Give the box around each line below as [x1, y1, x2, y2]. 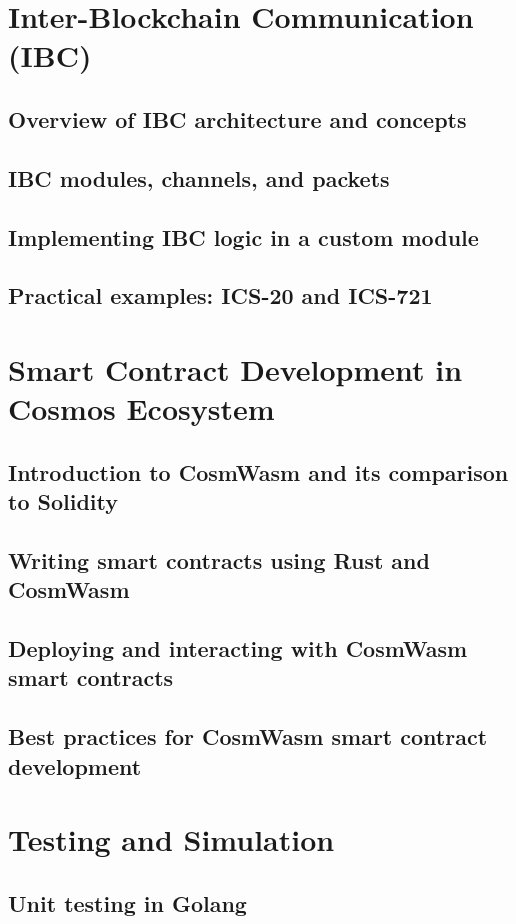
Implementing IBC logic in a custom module [8, 221, 479, 252]
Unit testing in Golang [8, 887, 247, 918]
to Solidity [8, 486, 118, 517]
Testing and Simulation [8, 819, 335, 860]
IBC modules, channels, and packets [8, 162, 390, 193]
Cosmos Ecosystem [8, 388, 275, 429]
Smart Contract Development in [8, 348, 463, 389]
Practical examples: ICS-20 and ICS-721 [8, 280, 433, 311]
